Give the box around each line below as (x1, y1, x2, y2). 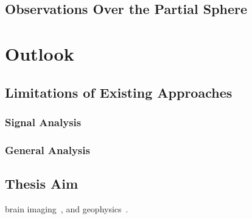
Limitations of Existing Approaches (5, 83, 233, 101)
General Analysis (5, 142, 90, 157)
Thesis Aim (5, 174, 79, 193)
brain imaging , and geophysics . (5, 202, 128, 215)
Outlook (5, 41, 74, 66)
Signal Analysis (5, 114, 82, 129)
